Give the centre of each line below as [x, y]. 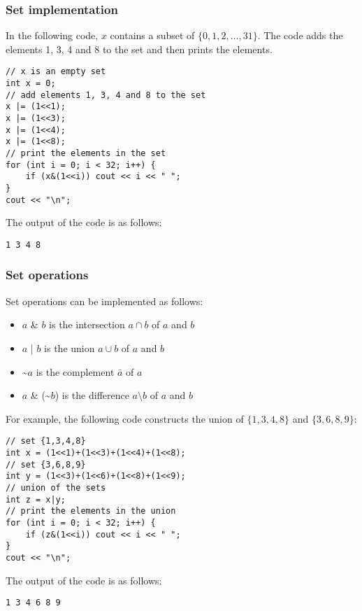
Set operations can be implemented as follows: [104, 301]
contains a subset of [152, 35]
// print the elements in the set [86, 153]
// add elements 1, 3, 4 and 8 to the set [106, 95]
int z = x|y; [36, 499]
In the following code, [52, 35]
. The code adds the [300, 35]
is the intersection [87, 324]
